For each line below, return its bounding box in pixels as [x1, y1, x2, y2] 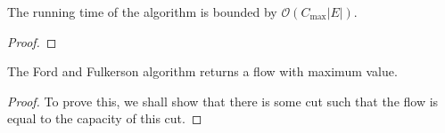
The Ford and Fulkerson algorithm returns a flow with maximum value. [7, 62, 398, 81]
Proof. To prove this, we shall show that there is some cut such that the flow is [7, 91, 439, 110]
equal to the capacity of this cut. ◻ [7, 109, 202, 128]
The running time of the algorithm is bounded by [7, 3, 277, 20]
